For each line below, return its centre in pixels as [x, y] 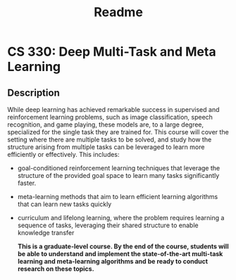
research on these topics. [56, 269]
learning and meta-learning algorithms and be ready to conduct [113, 261]
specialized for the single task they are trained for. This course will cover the [118, 132]
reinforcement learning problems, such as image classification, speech [110, 117]
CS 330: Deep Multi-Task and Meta [112, 52]
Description [33, 93]
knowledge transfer [46, 233]
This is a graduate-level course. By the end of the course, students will [123, 246]
